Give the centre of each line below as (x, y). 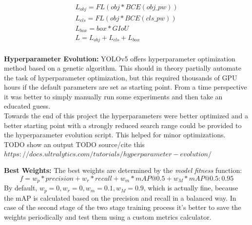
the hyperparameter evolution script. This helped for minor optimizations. (115, 135)
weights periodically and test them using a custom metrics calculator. (108, 216)
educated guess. (27, 106)
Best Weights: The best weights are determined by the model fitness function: (123, 170)
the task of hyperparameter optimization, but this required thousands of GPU (121, 77)
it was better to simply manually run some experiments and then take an (113, 96)
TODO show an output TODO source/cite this (74, 144)
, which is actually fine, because (191, 188)
